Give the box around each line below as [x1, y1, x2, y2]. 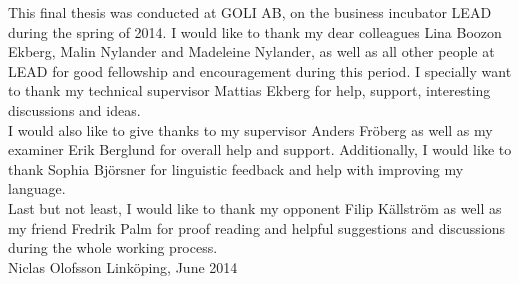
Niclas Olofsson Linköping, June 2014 [8, 256, 238, 277]
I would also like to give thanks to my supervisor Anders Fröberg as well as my [8, 119, 493, 140]
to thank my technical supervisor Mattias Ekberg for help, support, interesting [8, 80, 491, 101]
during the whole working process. [8, 237, 218, 258]
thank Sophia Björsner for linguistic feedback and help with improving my [8, 158, 464, 179]
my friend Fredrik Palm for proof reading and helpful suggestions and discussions [8, 217, 506, 238]
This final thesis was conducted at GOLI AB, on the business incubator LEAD [8, 2, 492, 22]
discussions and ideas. [8, 99, 141, 120]
